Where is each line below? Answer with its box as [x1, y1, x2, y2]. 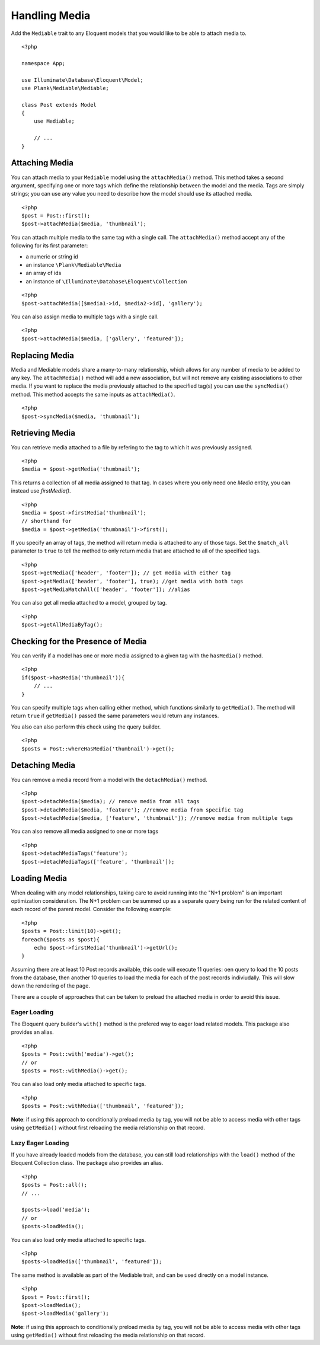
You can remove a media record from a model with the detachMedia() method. [11, 776, 207, 783]
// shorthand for [21, 517, 72, 525]
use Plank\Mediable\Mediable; [21, 85, 110, 91]
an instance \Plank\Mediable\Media [25, 261, 121, 269]
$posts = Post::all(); [21, 1181, 88, 1189]
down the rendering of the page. [11, 982, 90, 989]
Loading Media [11, 873, 68, 883]
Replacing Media [11, 350, 74, 360]
